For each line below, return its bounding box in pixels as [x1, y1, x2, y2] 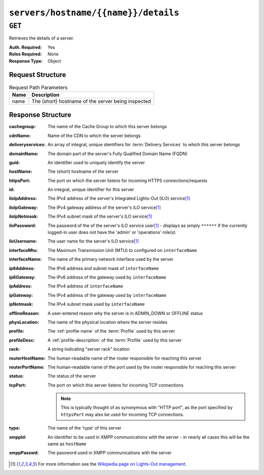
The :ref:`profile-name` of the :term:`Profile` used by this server [47, 328, 176, 334]
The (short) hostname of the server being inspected [31, 98, 151, 105]
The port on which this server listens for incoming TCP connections [47, 382, 184, 388]
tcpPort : [9, 382, 26, 388]
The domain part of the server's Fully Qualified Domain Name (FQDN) [47, 151, 188, 157]
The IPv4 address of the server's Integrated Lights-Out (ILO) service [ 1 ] [47, 196, 190, 202]
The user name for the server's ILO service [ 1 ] [47, 238, 139, 244]
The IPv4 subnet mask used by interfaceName [47, 301, 145, 307]
